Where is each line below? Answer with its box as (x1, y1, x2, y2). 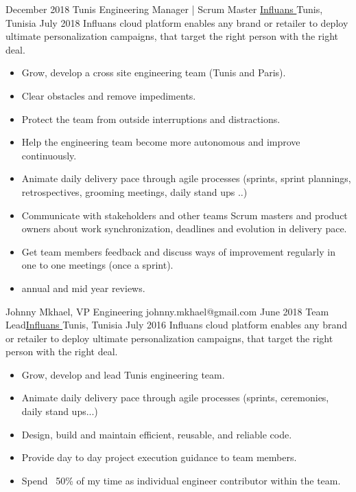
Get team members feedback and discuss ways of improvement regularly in (21, 244, 335, 258)
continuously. (21, 148, 77, 162)
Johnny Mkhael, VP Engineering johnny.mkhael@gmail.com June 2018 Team (5, 304, 329, 318)
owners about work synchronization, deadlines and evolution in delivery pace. (21, 221, 347, 236)
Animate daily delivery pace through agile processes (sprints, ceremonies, (21, 390, 329, 405)
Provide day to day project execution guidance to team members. (21, 450, 297, 465)
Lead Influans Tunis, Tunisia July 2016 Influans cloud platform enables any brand (5, 317, 347, 332)
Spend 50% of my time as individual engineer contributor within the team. (21, 473, 341, 487)
